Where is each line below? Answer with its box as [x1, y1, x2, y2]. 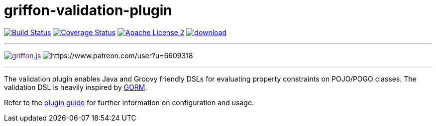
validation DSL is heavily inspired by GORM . [4, 83, 147, 91]
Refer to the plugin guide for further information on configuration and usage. [4, 98, 254, 107]
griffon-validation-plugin [4, 2, 172, 19]
